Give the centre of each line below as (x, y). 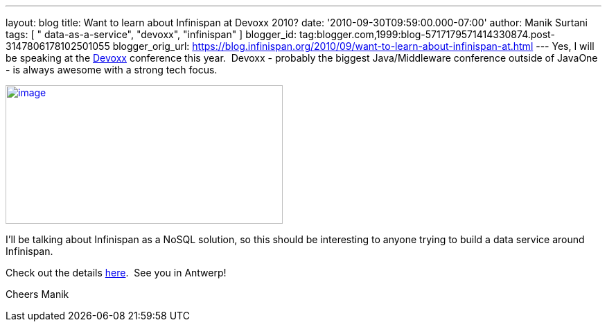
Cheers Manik (37, 294)
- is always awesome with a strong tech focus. (112, 70)
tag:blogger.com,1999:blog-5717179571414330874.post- (427, 34)
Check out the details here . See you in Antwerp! (116, 273)
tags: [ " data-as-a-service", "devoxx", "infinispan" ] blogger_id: (151, 34)
